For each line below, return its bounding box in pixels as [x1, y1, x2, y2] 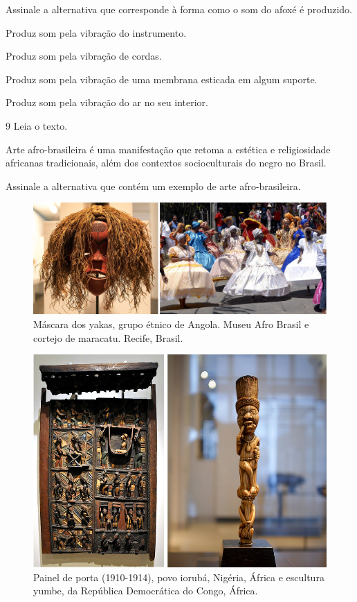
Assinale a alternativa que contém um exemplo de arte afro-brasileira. [6, 178, 301, 193]
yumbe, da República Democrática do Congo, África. [33, 583, 258, 598]
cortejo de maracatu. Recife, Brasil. [33, 330, 183, 345]
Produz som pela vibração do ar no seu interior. [6, 95, 209, 110]
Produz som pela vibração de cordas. [6, 49, 162, 63]
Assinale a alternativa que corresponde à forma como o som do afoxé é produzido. [6, 2, 352, 16]
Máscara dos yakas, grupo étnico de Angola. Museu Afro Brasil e [33, 317, 309, 331]
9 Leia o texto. [6, 118, 68, 132]
